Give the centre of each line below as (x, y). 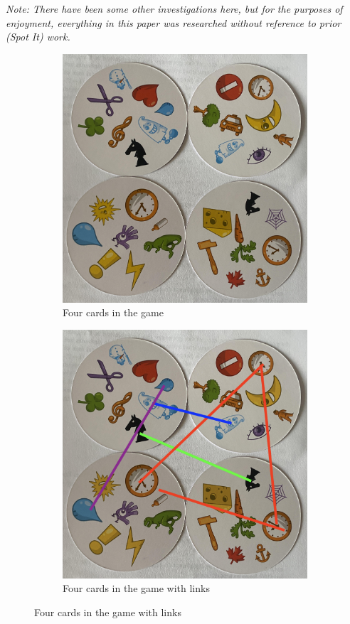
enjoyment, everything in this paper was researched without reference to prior (174, 22)
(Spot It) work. (38, 37)
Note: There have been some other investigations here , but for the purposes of (174, 9)
